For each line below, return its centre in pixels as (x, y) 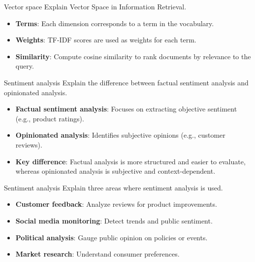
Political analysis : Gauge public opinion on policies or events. (112, 237)
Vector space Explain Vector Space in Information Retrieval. (95, 6)
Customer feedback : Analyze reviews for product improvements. (116, 204)
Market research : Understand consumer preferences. (97, 254)
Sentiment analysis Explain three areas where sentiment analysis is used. (113, 187)
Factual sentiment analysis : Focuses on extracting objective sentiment (126, 109)
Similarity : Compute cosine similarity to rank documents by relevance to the (133, 56)
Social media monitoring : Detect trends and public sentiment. (114, 220)
